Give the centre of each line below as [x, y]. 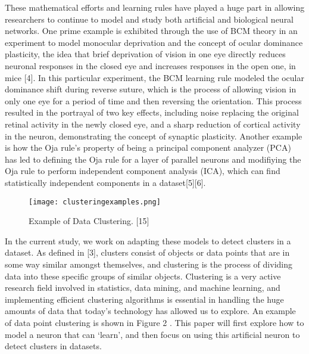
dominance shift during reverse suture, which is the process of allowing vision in [151, 89]
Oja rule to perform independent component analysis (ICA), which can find [143, 171]
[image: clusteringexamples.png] [95, 202]
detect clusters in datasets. [53, 346]
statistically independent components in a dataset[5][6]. [105, 182]
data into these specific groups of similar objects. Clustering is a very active [143, 276]
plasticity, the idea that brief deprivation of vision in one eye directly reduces [145, 54]
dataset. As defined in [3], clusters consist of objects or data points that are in [147, 252]
